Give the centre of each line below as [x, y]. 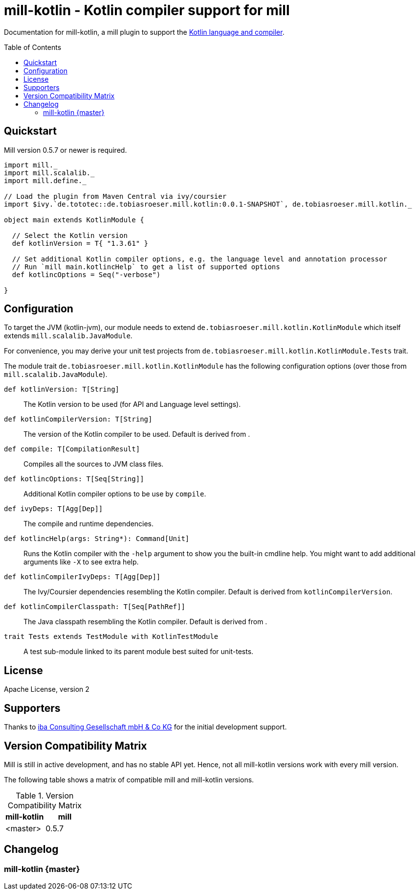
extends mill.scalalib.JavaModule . [68, 336]
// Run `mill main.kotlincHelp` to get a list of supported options [146, 267]
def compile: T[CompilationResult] [72, 449]
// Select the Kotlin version [70, 235]
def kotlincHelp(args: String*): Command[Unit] [97, 539]
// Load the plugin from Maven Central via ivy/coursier [115, 196]
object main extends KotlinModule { [74, 220]
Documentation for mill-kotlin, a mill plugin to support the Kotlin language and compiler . [144, 32]
